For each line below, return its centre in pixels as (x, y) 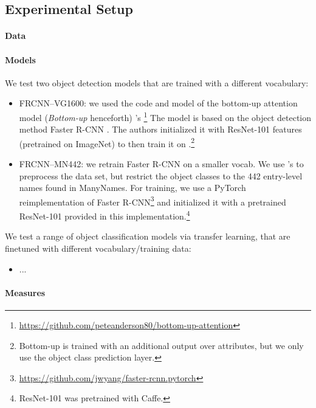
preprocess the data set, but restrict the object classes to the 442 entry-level (161, 175)
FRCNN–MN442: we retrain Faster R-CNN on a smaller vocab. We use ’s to (161, 164)
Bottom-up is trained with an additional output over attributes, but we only (161, 345)
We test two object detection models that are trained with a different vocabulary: (157, 82)
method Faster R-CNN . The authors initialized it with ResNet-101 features (160, 129)
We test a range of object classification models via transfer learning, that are (148, 236)
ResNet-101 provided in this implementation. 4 (105, 215)
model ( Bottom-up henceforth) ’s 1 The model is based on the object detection (165, 116)
